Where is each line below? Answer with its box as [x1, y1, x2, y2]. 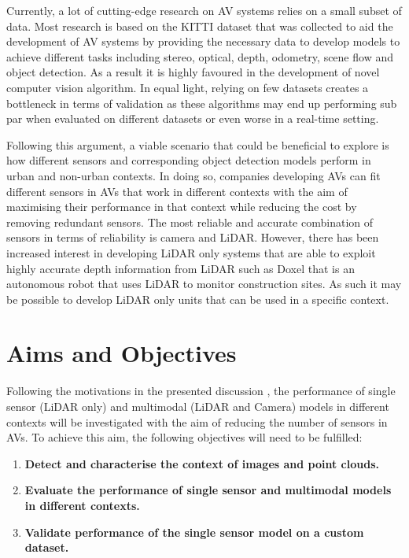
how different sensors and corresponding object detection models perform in [6, 152, 371, 168]
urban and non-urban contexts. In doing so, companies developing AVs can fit [6, 167, 381, 183]
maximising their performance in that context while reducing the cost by [6, 198, 357, 215]
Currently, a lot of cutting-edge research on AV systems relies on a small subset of [6, 2, 402, 18]
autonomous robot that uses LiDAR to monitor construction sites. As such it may [6, 275, 402, 292]
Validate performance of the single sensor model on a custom [24, 523, 364, 540]
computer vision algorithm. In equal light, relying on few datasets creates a [6, 79, 369, 95]
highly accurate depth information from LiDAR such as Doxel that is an [6, 260, 355, 276]
